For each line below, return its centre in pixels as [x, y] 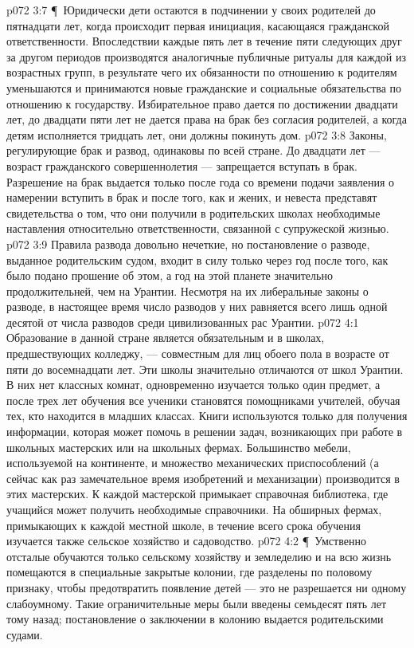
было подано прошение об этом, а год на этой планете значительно [170, 275]
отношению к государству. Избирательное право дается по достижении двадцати [202, 103]
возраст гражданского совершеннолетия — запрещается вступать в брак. [182, 165]
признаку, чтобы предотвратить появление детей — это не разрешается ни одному [207, 587]
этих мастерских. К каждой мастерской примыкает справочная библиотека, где [197, 494]
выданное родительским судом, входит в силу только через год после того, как [197, 259]
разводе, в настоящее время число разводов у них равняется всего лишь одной [197, 306]
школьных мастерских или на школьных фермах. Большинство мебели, [179, 447]
